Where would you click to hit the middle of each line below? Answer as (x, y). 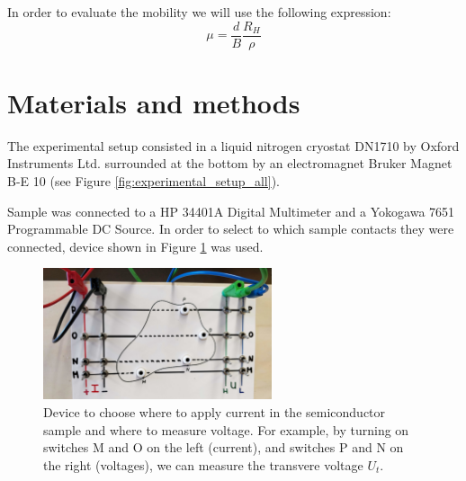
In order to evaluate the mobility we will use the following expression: (199, 12)
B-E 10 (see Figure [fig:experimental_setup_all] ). (143, 180)
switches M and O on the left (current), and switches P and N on (224, 447)
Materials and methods (154, 102)
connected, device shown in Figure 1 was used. (135, 246)
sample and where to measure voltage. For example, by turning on (226, 429)
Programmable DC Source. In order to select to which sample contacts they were (231, 229)
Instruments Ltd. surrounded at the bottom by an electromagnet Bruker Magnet (230, 163)
